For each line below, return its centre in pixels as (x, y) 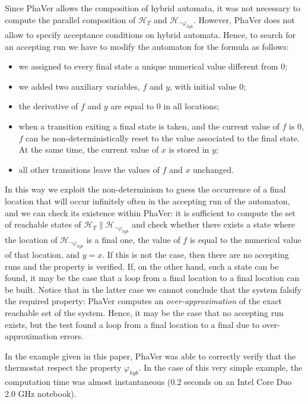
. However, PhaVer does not (244, 19)
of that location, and (42, 254)
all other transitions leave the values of (89, 169)
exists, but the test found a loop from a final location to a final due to (132, 324)
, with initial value (203, 86)
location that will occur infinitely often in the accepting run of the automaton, (147, 201)
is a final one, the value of (133, 239)
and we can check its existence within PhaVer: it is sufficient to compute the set (150, 212)
